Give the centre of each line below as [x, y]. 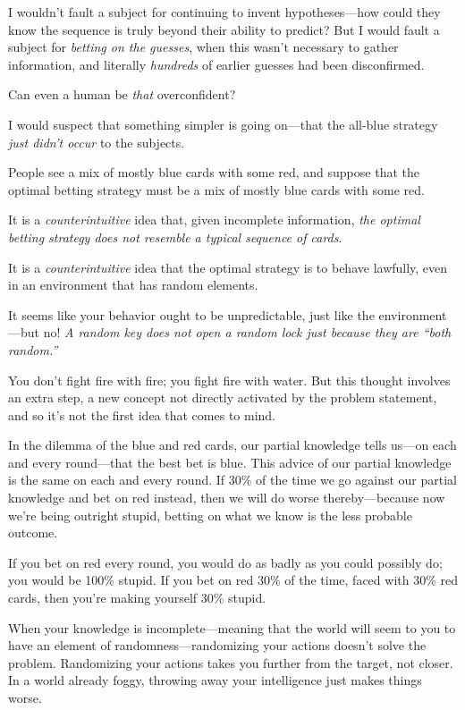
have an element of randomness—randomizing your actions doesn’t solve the [217, 645]
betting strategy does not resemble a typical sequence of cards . [175, 237]
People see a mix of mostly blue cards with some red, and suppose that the [214, 172]
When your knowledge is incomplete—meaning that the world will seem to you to [232, 627]
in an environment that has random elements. [133, 285]
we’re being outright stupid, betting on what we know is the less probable [210, 515]
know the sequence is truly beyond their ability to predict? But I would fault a [224, 29]
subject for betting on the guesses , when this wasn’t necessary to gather [203, 47]
